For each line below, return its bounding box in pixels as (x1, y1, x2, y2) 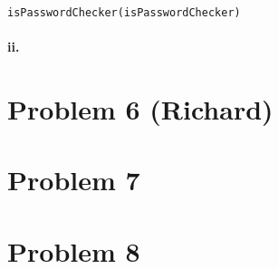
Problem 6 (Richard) (7, 91, 273, 128)
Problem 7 (7, 161, 140, 198)
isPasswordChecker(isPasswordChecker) (7, 6, 241, 19)
